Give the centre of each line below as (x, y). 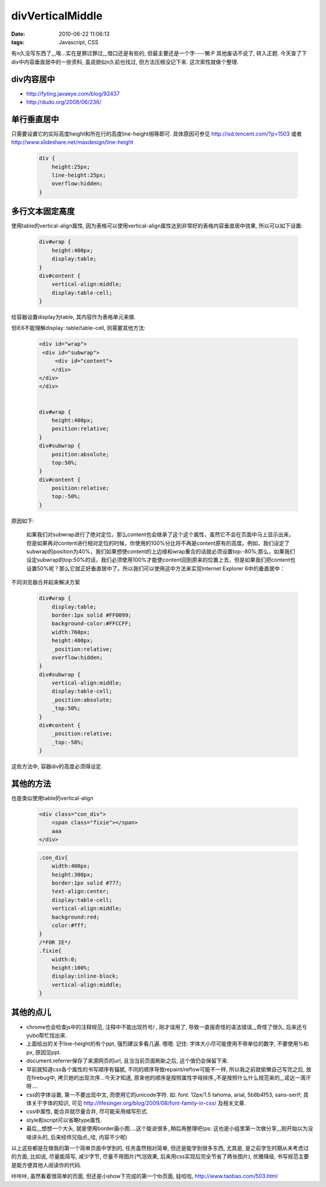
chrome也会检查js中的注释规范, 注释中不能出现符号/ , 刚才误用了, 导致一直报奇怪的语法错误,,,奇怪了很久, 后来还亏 (167, 1027)
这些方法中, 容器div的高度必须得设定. (57, 766)
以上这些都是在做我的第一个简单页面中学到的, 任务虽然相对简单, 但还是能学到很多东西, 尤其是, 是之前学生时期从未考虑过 (160, 1148)
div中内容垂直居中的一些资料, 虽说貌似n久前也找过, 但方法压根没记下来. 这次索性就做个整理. (125, 62)
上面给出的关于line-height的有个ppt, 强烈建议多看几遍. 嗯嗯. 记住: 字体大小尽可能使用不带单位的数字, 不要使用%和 (168, 1044)
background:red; (75, 917)
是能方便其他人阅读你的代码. (46, 1165)
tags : (18, 42)
